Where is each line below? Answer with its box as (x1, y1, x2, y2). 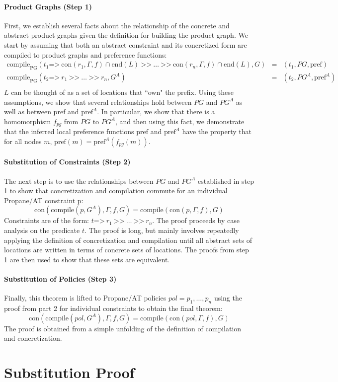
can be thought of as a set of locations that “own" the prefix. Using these (11, 87, 234, 97)
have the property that (182, 126, 252, 137)
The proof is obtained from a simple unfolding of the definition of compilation (4, 323, 242, 333)
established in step (198, 175, 254, 186)
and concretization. (4, 333, 62, 343)
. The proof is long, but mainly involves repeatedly (84, 225, 239, 235)
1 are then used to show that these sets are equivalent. (4, 254, 170, 264)
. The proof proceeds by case (152, 215, 240, 226)
